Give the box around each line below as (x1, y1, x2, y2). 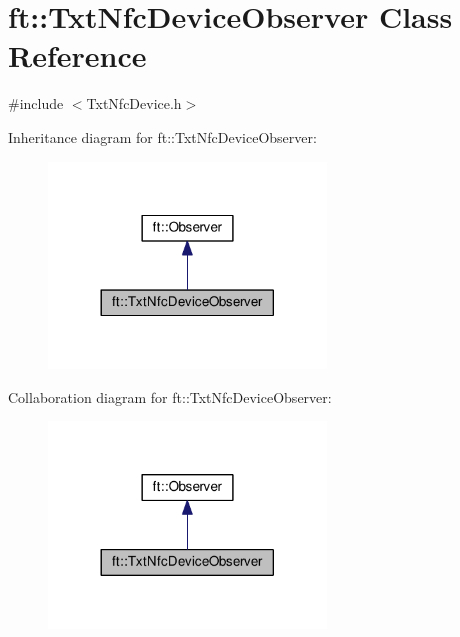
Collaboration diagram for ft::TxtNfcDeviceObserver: (8, 386, 332, 407)
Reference (8, 35, 147, 76)
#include (8, 93, 64, 114)
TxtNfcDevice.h (86, 93, 182, 114)
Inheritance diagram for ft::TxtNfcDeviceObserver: (8, 126, 317, 147)
